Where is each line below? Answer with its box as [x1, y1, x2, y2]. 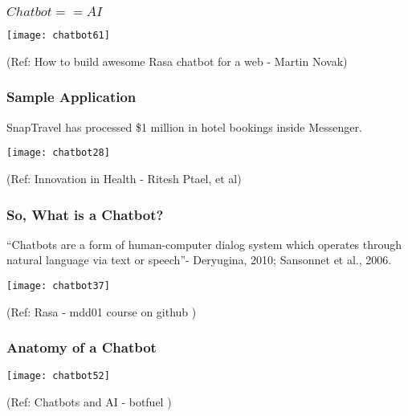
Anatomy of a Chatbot [6, 337, 157, 357]
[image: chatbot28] [6, 147, 110, 159]
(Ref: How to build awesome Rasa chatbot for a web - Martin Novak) [6, 52, 348, 69]
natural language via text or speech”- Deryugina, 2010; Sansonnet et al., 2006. [6, 251, 392, 268]
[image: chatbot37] [6, 280, 110, 292]
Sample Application [6, 87, 137, 107]
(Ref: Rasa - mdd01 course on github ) [6, 303, 197, 320]
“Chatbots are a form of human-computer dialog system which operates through [6, 235, 402, 252]
